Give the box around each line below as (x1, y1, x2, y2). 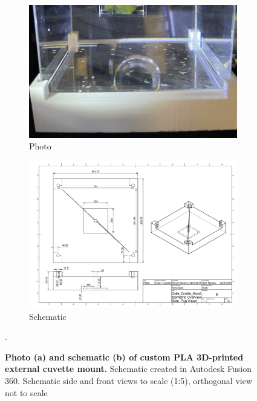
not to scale (5, 386, 48, 399)
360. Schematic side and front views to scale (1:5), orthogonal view (5, 374, 253, 387)
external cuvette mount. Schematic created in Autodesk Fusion (5, 362, 252, 375)
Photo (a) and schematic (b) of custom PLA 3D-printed (5, 350, 244, 363)
